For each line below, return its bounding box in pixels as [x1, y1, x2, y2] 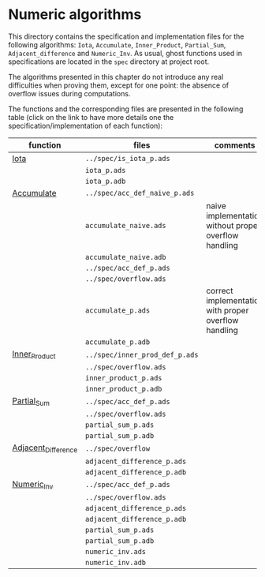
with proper [206, 305, 249, 316]
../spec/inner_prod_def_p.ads [85, 350, 199, 359]
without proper [206, 219, 261, 230]
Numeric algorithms [8, 6, 142, 24]
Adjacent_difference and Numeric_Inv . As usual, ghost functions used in [8, 48, 243, 58]
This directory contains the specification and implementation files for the [8, 32, 244, 41]
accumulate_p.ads [85, 305, 151, 315]
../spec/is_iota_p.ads [85, 154, 171, 163]
